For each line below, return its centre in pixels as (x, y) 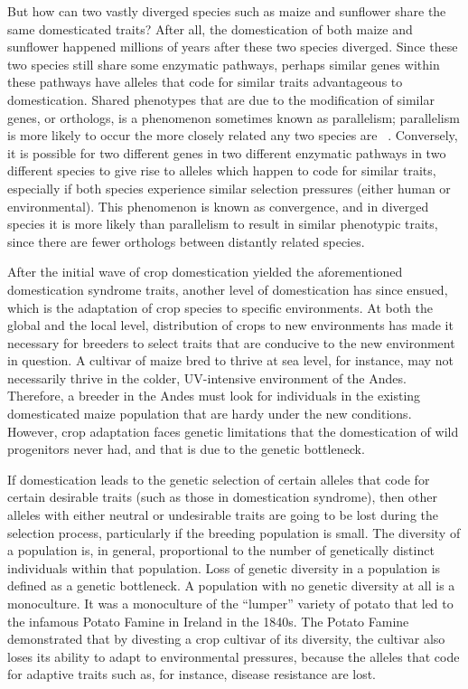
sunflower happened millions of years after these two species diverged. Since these (233, 47)
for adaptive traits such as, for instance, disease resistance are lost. (192, 674)
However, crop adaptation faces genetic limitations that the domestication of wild (233, 431)
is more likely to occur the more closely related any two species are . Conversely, (233, 135)
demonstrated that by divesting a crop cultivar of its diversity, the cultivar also (226, 639)
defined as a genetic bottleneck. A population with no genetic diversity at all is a (231, 585)
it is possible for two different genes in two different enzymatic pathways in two (227, 152)
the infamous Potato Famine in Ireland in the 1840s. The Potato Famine (208, 621)
